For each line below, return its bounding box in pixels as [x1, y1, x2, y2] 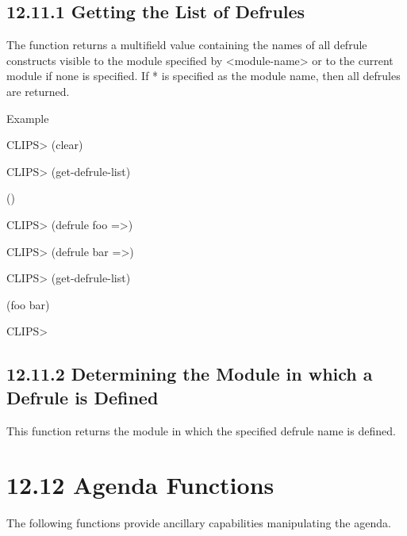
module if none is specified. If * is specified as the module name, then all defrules [6, 67, 401, 84]
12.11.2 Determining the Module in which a [6, 362, 373, 386]
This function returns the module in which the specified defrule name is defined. [6, 422, 396, 438]
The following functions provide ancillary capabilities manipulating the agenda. [6, 515, 391, 531]
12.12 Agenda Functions [6, 469, 275, 501]
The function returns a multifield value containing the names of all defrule [6, 36, 367, 53]
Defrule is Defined [6, 385, 159, 409]
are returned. [6, 82, 70, 99]
